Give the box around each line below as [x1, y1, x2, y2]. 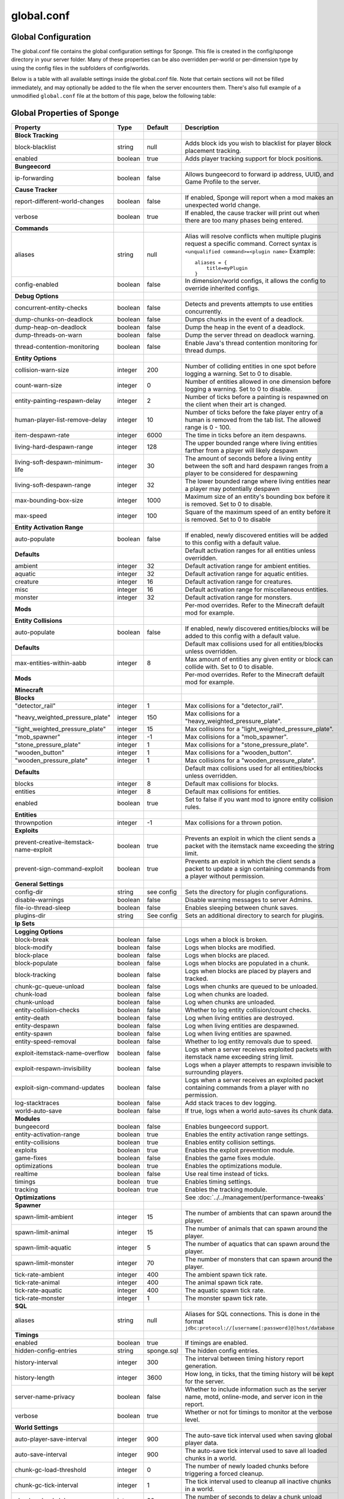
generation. [185, 1362, 218, 1370]
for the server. [185, 1377, 225, 1385]
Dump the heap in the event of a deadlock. [185, 323, 306, 331]
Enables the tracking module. [185, 1185, 268, 1193]
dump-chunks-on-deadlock [14, 315, 93, 323]
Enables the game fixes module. [185, 1154, 276, 1162]
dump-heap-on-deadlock [14, 323, 87, 331]
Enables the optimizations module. [185, 1161, 282, 1170]
